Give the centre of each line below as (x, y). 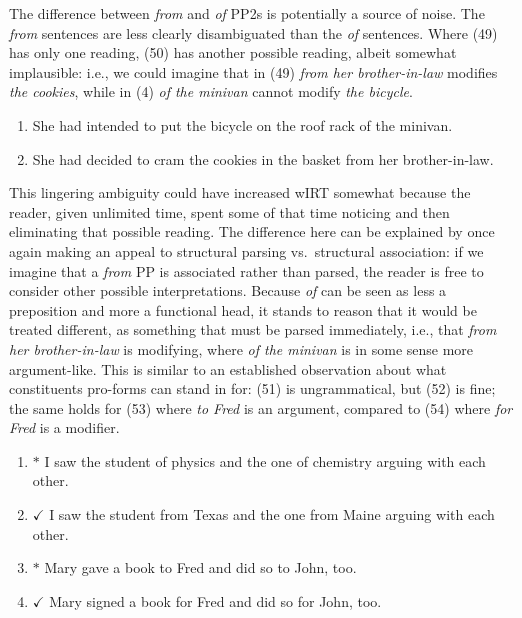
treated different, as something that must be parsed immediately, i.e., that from (253, 329)
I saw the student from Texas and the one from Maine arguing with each (272, 514)
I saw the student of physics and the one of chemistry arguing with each (265, 460)
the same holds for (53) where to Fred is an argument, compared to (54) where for (261, 407)
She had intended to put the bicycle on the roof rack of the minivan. (242, 124)
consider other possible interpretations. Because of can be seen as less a (228, 290)
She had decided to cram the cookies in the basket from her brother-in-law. (263, 158)
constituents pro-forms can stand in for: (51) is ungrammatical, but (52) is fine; (252, 388)
